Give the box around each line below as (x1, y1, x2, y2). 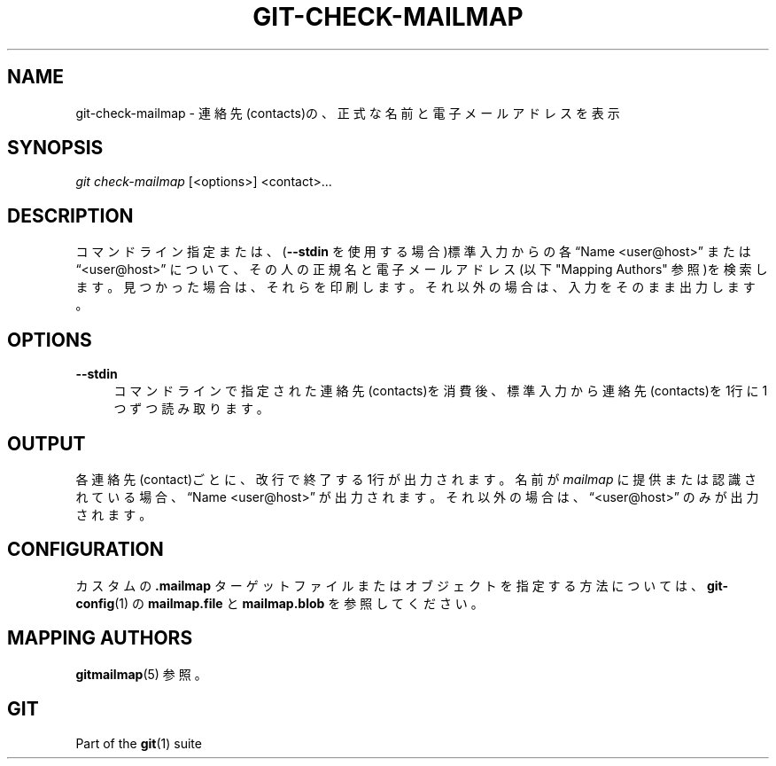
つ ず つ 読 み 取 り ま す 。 (113, 401, 269, 417)
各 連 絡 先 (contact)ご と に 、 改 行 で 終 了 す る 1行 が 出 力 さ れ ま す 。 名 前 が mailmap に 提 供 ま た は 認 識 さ (75, 471, 757, 487)
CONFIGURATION (7, 538, 164, 561)
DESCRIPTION (7, 204, 134, 227)
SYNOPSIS (7, 137, 104, 160)
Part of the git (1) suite (75, 735, 202, 751)
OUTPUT (7, 432, 86, 455)
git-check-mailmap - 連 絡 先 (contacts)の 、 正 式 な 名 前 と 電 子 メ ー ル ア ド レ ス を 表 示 (75, 105, 620, 121)
